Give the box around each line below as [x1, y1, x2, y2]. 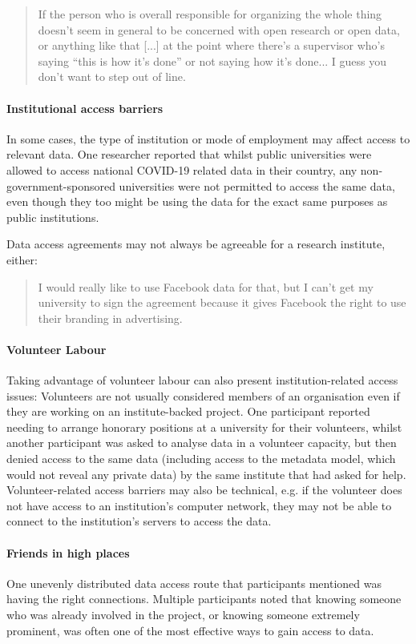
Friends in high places [6, 544, 130, 561]
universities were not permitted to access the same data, [119, 177, 395, 194]
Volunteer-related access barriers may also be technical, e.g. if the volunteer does [6, 481, 402, 498]
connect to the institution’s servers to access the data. [6, 513, 272, 529]
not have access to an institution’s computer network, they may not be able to [6, 497, 392, 513]
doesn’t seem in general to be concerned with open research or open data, [38, 21, 400, 38]
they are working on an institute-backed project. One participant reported [6, 403, 370, 420]
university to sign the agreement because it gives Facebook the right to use [38, 294, 406, 311]
